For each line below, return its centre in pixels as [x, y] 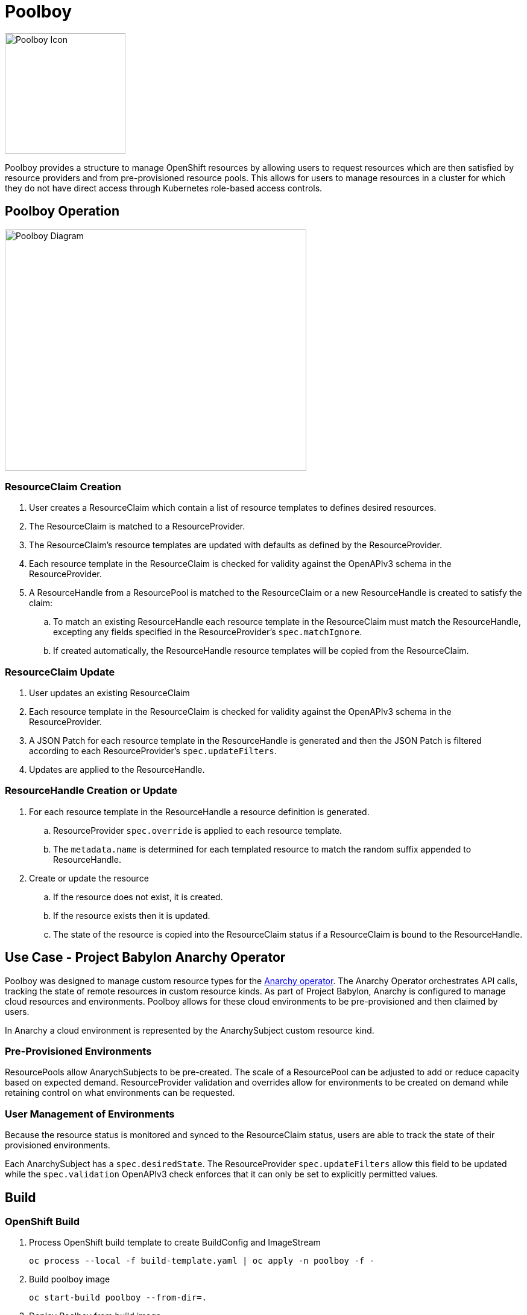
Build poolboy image [70, 1279]
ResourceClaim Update [60, 672]
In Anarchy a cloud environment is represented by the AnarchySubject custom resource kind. [190, 1030]
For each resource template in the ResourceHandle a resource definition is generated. [199, 811]
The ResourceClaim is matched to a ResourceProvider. [137, 526]
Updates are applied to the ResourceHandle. [117, 770]
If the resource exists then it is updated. [132, 915]
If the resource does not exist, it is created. [138, 897]
